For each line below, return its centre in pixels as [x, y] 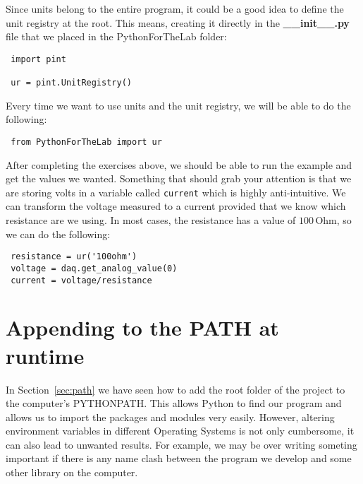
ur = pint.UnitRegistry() [71, 83]
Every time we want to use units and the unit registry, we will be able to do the [178, 105]
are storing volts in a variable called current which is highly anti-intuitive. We [176, 192]
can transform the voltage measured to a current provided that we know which [176, 206]
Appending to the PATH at [142, 327]
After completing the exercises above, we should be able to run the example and [179, 164]
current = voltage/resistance [81, 280]
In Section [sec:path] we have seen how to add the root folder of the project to [176, 389]
